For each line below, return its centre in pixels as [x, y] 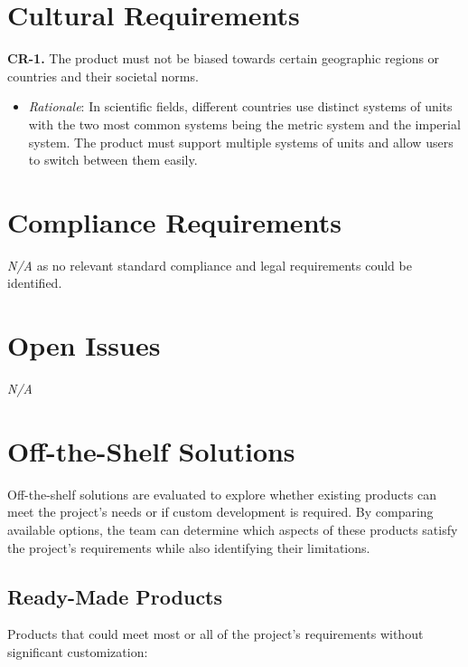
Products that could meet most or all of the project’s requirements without [215, 634]
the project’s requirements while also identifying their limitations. [189, 547]
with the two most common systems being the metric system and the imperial [244, 124]
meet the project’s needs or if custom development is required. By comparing [220, 512]
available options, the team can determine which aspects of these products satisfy [233, 530]
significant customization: [78, 652]
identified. [35, 283]
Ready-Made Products [115, 596]
